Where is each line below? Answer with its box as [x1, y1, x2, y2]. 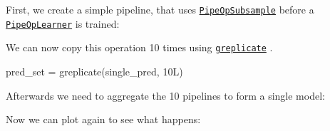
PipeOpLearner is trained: [6, 16, 120, 31]
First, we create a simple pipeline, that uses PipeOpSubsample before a [6, 2, 314, 16]
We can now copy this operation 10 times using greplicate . [6, 40, 273, 55]
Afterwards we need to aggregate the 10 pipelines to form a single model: [6, 88, 325, 103]
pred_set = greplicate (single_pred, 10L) [6, 63, 183, 78]
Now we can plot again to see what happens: [6, 112, 201, 127]
